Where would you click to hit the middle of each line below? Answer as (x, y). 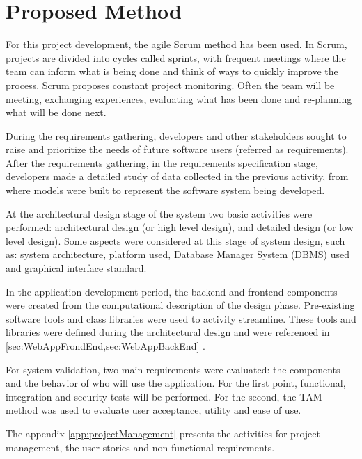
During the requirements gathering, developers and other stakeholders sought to (176, 135)
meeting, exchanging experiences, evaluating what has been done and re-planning (179, 98)
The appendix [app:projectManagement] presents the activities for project (163, 433)
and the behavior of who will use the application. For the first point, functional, (176, 383)
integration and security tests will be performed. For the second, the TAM (164, 396)
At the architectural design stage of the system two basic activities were (159, 213)
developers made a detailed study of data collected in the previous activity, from (177, 176)
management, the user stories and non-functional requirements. (140, 447)
